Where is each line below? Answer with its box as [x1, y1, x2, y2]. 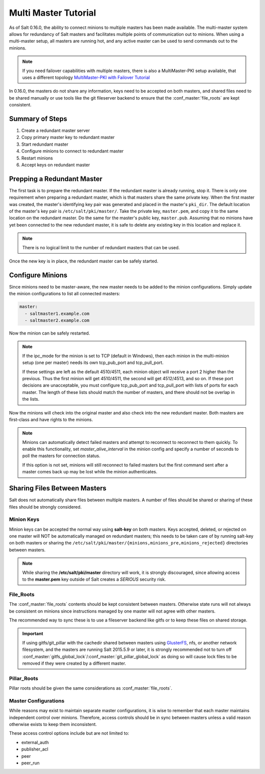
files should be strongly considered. [9, 504, 82, 510]
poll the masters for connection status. [22, 453, 101, 459]
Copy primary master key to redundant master [21, 134, 115, 140]
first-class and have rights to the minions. [9, 416, 93, 422]
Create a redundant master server [21, 128, 90, 133]
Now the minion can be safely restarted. [9, 330, 90, 336]
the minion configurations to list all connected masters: [9, 291, 120, 297]
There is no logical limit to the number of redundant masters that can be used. [22, 244, 180, 250]
